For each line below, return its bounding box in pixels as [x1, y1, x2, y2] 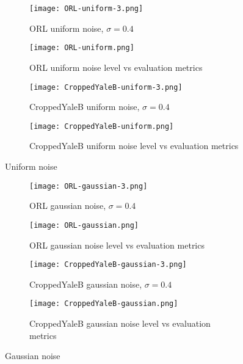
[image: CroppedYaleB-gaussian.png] [29, 299, 178, 308]
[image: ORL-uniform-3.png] [29, 4, 143, 13]
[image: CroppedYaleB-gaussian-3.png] [29, 260, 187, 269]
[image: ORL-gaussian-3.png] [29, 181, 148, 191]
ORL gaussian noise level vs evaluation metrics [29, 238, 205, 251]
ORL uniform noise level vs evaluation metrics [29, 60, 203, 73]
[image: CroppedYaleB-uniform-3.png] [29, 82, 183, 92]
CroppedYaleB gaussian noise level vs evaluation [29, 317, 211, 329]
